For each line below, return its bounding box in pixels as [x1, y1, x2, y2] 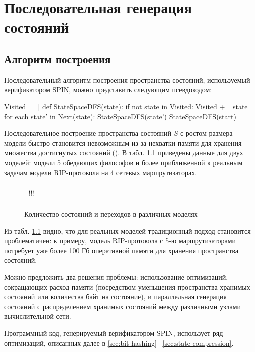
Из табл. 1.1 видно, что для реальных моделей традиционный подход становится [4, 225, 251, 236]
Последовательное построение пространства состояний [4, 128, 171, 138]
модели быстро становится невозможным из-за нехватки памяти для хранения [4, 137, 242, 148]
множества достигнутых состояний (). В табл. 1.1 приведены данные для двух [4, 147, 243, 158]
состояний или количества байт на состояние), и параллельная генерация [4, 291, 227, 302]
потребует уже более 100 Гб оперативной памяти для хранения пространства [4, 245, 238, 255]
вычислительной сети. [4, 311, 71, 321]
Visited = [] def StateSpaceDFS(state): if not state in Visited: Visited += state [4, 101, 248, 111]
